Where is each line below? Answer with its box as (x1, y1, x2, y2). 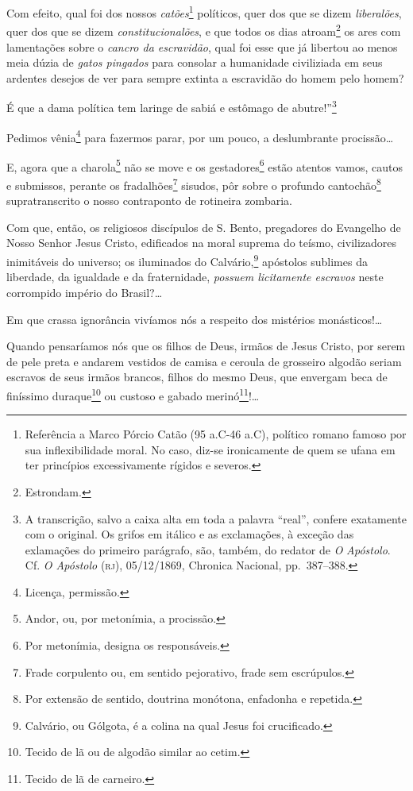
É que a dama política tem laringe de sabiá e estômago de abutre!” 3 (6, 97, 337, 115)
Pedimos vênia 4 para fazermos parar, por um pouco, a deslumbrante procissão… (6, 126, 394, 145)
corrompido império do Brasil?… (6, 284, 163, 300)
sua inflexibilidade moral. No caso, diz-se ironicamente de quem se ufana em (25, 441, 396, 457)
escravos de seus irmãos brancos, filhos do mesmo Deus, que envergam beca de (6, 368, 388, 385)
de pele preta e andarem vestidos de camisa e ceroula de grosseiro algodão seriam (6, 353, 402, 369)
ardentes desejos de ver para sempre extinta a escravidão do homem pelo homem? (6, 69, 404, 86)
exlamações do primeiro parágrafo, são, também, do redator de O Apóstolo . (25, 541, 391, 558)
